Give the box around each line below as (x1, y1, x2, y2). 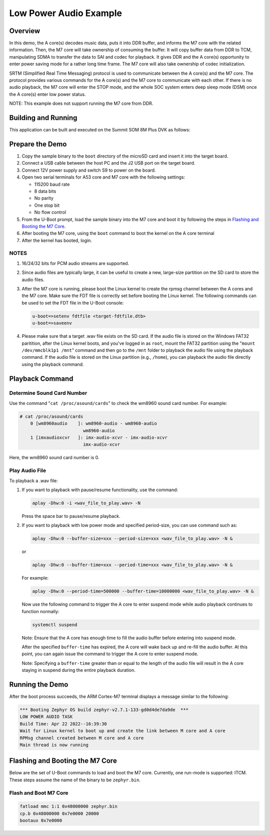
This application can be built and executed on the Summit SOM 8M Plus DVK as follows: (9, 127, 190, 133)
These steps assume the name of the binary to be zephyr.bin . (9, 777, 141, 783)
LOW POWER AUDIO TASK (19, 714, 73, 720)
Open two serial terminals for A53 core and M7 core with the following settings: (21, 174, 185, 180)
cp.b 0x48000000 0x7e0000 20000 (19, 810, 99, 816)
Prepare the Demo (9, 140, 67, 148)
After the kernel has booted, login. (21, 237, 92, 243)
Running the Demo (9, 680, 68, 688)
